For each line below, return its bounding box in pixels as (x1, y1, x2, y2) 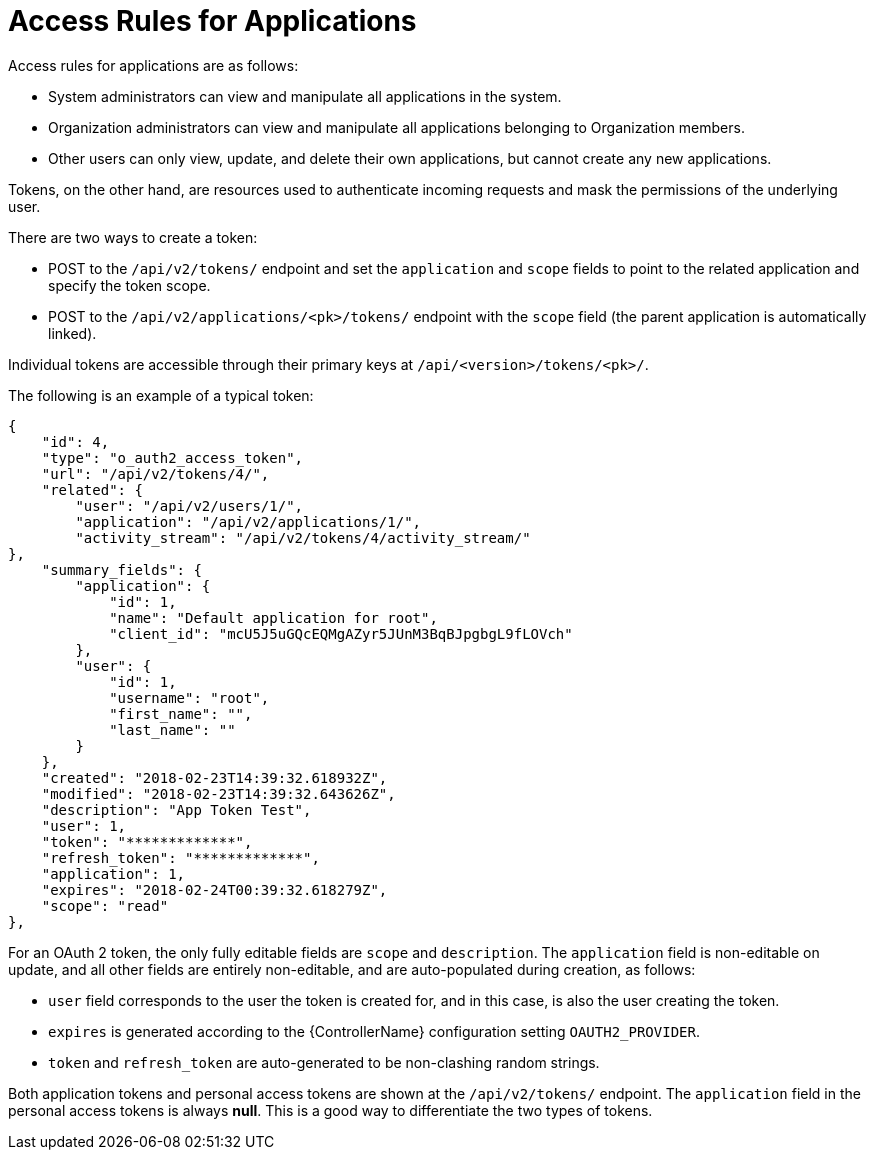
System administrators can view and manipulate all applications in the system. (48, 87, 562, 105)
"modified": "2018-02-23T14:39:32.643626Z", (41, 785, 396, 802)
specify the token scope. (48, 276, 211, 294)
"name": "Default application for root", (109, 609, 438, 626)
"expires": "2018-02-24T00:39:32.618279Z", (41, 881, 388, 898)
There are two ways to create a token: (8, 228, 258, 246)
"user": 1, (41, 817, 127, 834)
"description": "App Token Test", (41, 801, 312, 818)
